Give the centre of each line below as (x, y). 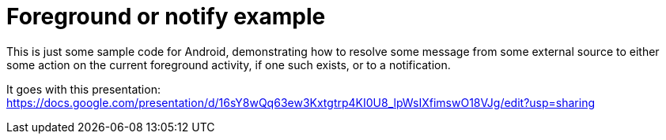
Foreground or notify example (166, 17)
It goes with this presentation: (83, 89)
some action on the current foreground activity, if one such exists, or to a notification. (229, 64)
